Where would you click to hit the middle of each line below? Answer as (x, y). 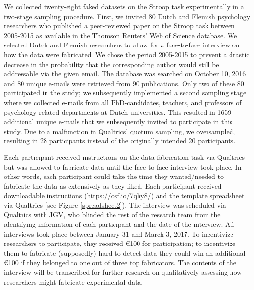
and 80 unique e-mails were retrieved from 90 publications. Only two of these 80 (124, 83)
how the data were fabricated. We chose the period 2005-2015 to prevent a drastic (127, 54)
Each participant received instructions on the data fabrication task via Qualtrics (124, 157)
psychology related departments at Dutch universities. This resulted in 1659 (118, 112)
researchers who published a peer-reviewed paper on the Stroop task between (119, 26)
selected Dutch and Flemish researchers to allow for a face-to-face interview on (122, 45)
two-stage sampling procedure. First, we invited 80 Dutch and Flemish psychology (127, 16)
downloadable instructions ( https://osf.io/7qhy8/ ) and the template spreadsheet (124, 195)
